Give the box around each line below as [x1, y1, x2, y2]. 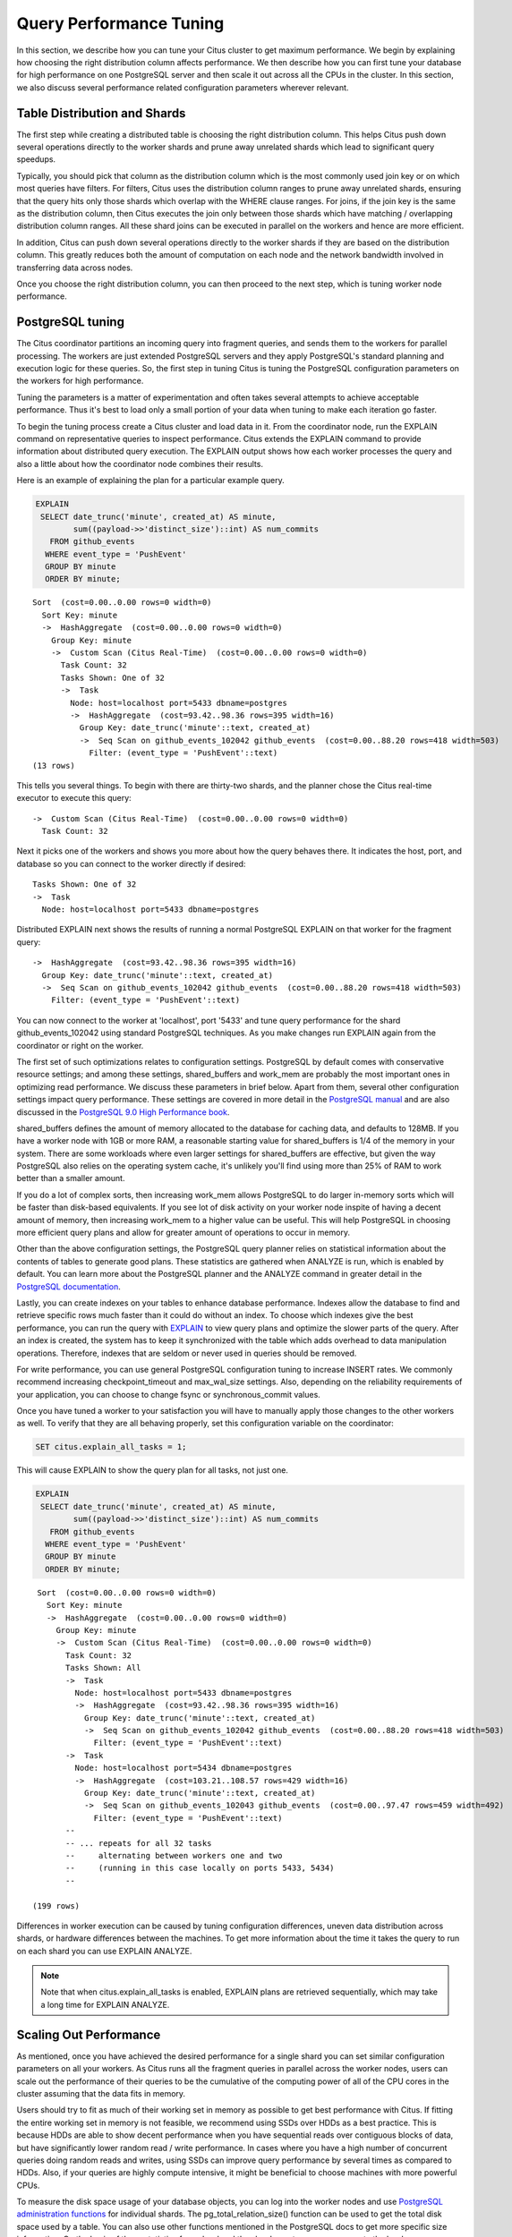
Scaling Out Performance [16, 2027, 161, 2042]
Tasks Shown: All [65, 1663, 141, 1673]
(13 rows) [32, 761, 75, 770]
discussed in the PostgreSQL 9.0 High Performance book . [16, 1106, 230, 1118]
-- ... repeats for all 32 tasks [65, 1838, 212, 1848]
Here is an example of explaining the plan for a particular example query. [16, 475, 286, 486]
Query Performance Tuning [16, 13, 225, 33]
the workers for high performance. [16, 376, 144, 387]
